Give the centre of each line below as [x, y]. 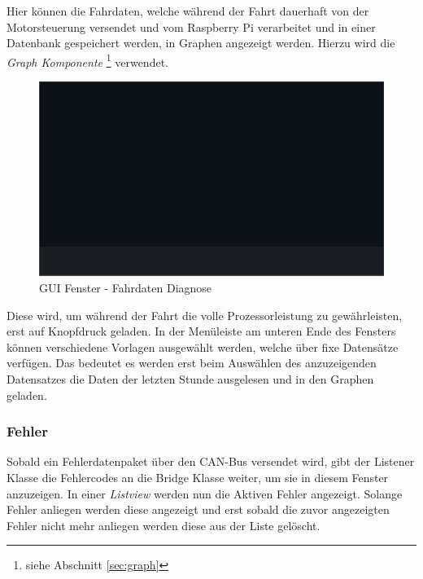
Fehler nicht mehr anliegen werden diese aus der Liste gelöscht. [164, 525]
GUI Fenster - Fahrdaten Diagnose [126, 287]
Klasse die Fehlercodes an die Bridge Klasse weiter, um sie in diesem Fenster [198, 477]
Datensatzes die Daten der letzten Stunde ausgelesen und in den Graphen [190, 378]
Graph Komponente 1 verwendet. [87, 60]
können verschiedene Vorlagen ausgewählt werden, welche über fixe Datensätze [203, 347]
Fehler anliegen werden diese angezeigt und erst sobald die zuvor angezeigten [198, 509]
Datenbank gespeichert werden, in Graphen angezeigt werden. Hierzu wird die [201, 43]
